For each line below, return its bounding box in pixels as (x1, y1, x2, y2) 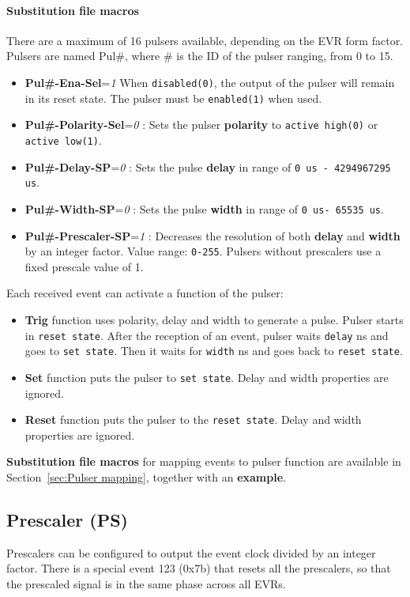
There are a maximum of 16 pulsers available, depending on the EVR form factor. (6, 32, 404, 48)
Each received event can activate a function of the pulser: (6, 285, 284, 301)
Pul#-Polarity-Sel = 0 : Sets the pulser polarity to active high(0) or (24, 116, 378, 133)
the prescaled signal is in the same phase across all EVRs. (6, 576, 286, 591)
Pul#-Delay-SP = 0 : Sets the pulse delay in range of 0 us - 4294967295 (24, 158, 391, 175)
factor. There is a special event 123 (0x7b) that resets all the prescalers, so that (6, 560, 391, 576)
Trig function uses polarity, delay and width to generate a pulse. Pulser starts (24, 312, 404, 328)
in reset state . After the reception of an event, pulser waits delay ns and (24, 327, 389, 343)
